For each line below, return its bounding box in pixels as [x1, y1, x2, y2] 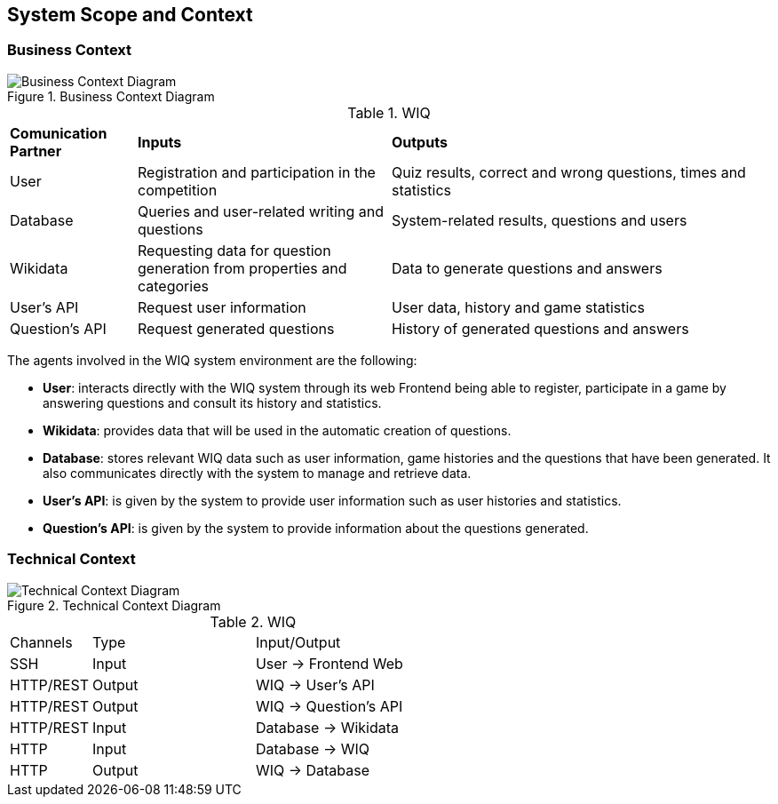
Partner [10, 141, 62, 160]
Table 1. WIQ [347, 103, 431, 122]
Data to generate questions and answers [391, 259, 663, 277]
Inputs [137, 132, 182, 151]
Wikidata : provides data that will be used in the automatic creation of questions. [43, 422, 512, 438]
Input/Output [255, 633, 341, 651]
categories [137, 276, 209, 295]
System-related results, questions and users [391, 211, 687, 229]
